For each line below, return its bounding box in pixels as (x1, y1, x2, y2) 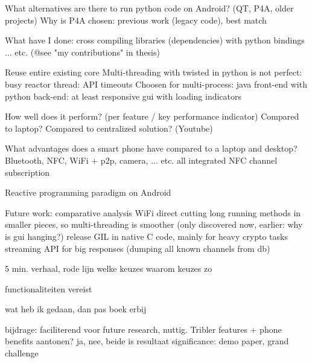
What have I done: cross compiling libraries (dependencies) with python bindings (5, 34, 305, 47)
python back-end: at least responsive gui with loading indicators (5, 89, 242, 102)
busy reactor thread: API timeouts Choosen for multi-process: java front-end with (5, 77, 307, 90)
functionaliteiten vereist (5, 282, 92, 295)
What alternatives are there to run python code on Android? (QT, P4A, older (5, 2, 294, 14)
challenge (5, 347, 39, 359)
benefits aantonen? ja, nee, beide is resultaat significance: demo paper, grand (5, 335, 289, 347)
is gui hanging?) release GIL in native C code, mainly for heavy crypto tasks (5, 230, 288, 242)
